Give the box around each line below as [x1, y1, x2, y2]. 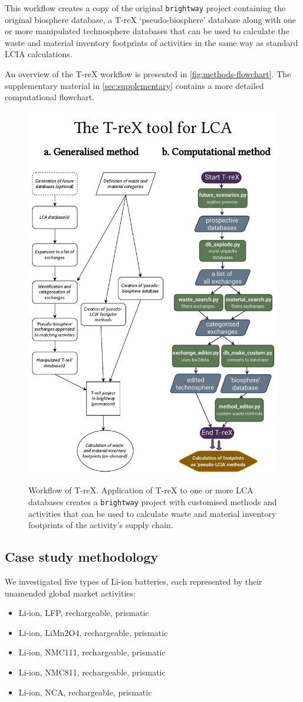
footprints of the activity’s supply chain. [28, 519, 173, 531]
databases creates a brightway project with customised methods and [28, 495, 277, 507]
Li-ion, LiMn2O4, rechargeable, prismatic [18, 626, 168, 638]
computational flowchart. [5, 91, 95, 103]
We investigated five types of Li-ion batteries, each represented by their [5, 575, 262, 588]
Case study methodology [5, 548, 159, 566]
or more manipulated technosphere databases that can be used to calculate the [5, 25, 289, 37]
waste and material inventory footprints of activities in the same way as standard [5, 36, 298, 48]
